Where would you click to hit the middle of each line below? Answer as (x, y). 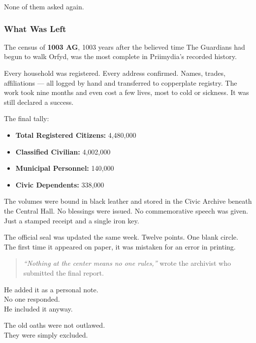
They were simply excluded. (46, 334)
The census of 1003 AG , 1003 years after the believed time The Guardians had (125, 47)
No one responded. (32, 299)
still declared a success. (39, 102)
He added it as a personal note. (51, 289)
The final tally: (27, 118)
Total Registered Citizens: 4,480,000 (76, 135)
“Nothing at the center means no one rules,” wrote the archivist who (127, 263)
